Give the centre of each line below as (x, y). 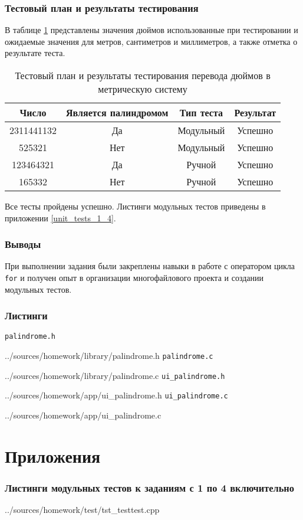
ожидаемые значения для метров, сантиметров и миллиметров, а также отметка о (151, 41)
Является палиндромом (117, 112)
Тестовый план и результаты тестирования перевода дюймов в (143, 75)
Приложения (53, 455)
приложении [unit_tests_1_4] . (60, 218)
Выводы (23, 244)
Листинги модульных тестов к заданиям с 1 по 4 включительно (149, 487)
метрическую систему (143, 89)
